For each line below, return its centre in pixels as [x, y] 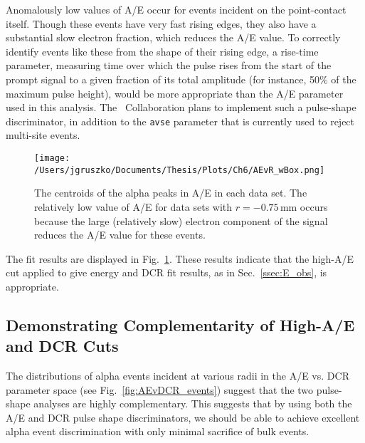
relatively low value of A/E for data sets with [133, 206]
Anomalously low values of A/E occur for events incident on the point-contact [176, 9]
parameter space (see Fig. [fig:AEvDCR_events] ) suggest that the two [160, 389]
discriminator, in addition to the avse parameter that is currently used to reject [180, 121]
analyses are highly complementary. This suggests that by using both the [193, 403]
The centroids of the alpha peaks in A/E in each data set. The [171, 193]
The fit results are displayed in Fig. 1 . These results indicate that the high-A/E [180, 258]
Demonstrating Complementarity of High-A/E [180, 324]
